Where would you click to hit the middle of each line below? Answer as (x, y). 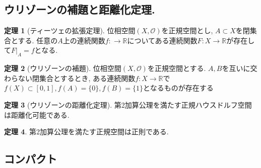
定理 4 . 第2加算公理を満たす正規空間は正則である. (86, 132)
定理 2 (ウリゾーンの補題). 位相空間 (63, 68)
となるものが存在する (178, 88)
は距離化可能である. (37, 114)
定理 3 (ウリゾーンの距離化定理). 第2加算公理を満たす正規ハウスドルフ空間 (128, 104)
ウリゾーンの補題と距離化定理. (80, 9)
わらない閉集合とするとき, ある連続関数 (70, 78)
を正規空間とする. (177, 68)
